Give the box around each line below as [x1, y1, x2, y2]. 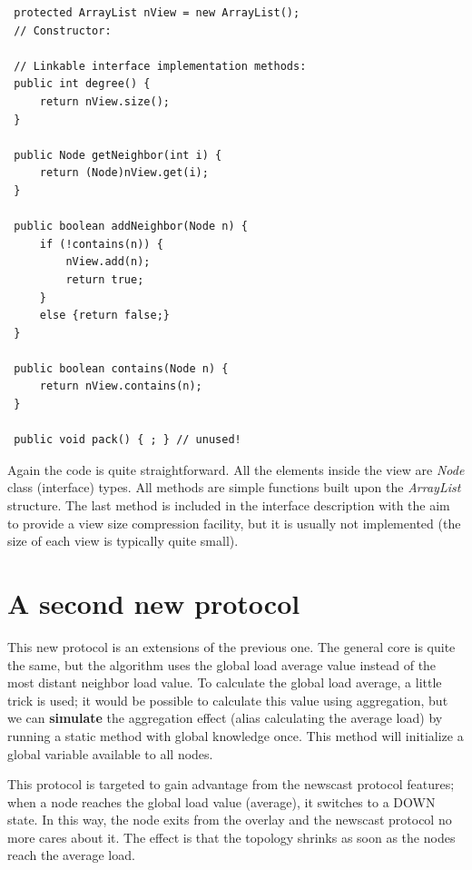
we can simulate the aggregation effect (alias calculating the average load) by [7, 708, 443, 727]
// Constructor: [14, 24, 112, 37]
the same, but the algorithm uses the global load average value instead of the [7, 655, 437, 674]
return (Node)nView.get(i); [39, 166, 209, 180]
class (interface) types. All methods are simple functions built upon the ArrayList [7, 478, 461, 497]
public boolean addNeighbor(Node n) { [14, 220, 248, 233]
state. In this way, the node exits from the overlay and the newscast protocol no [7, 810, 452, 829]
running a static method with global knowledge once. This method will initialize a [7, 726, 464, 745]
